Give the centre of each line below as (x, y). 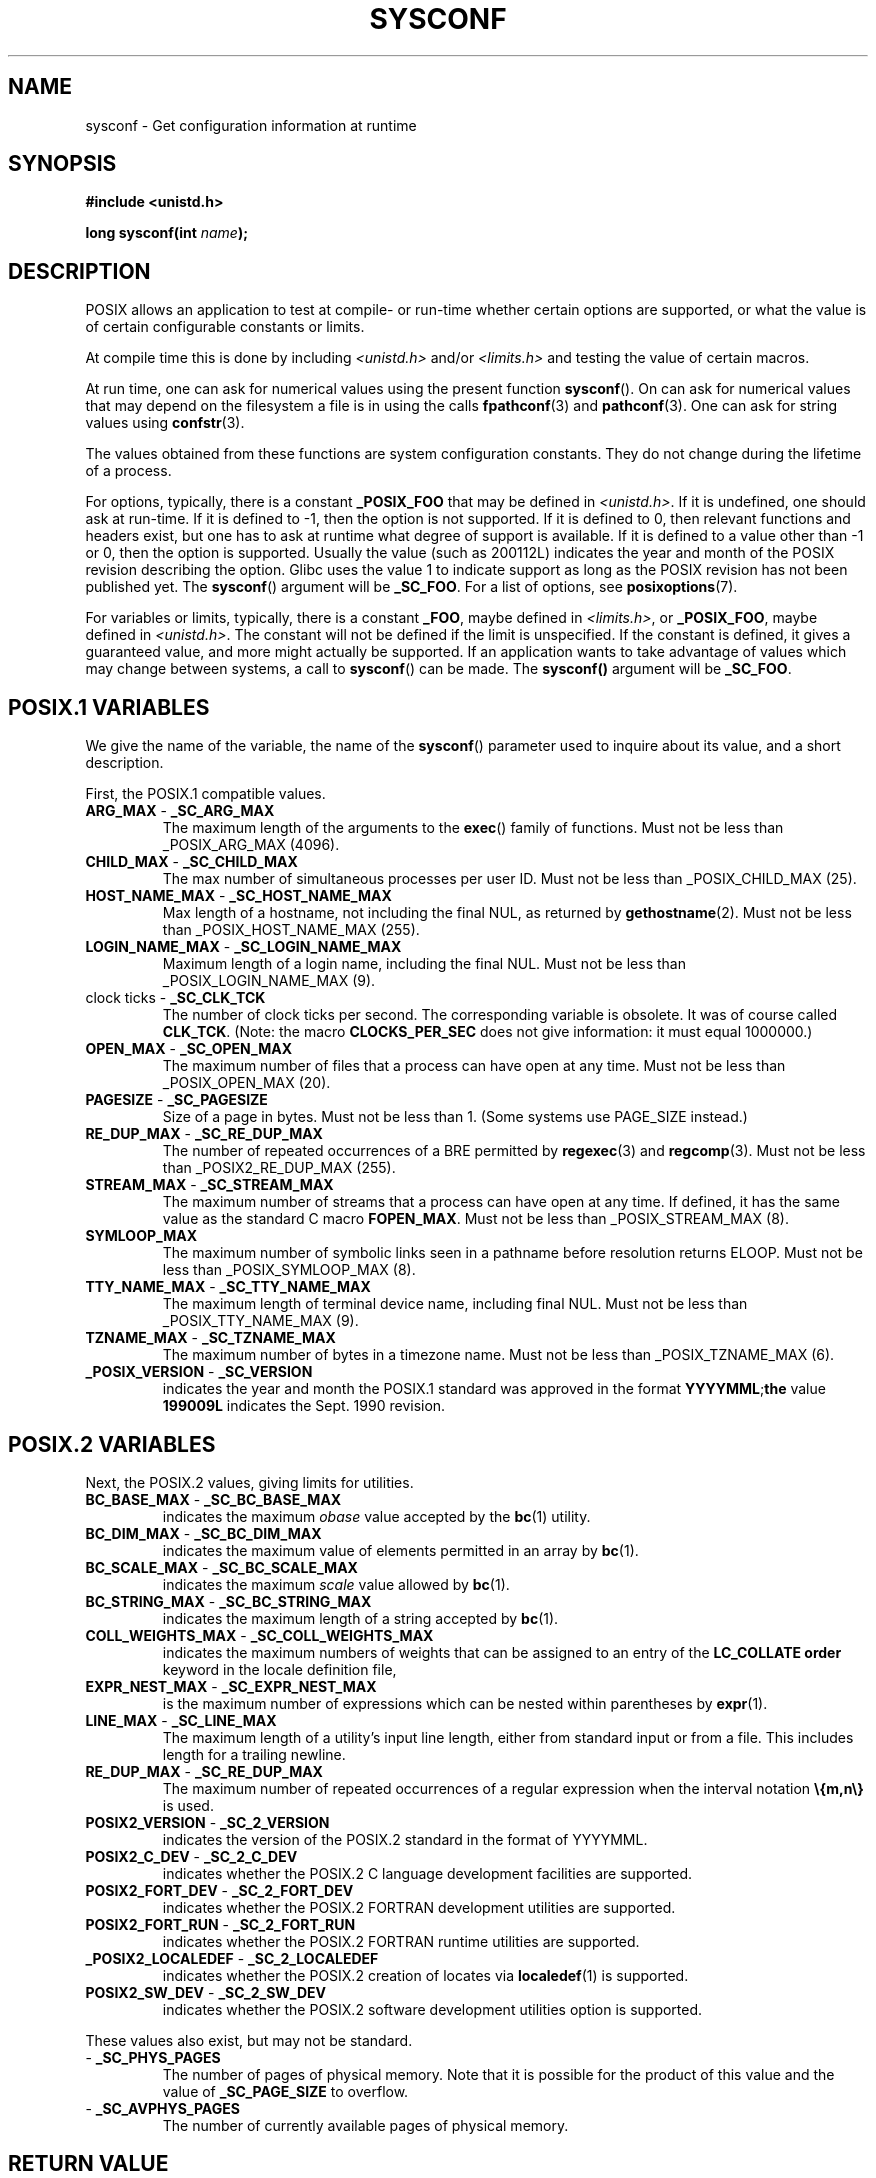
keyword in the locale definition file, (279, 1669)
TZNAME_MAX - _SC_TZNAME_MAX (210, 1338)
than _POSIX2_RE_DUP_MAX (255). (279, 1168)
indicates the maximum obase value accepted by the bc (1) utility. (376, 1516)
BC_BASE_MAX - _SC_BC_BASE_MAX (213, 1499)
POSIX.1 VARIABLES (109, 707)
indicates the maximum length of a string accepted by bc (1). (360, 1618)
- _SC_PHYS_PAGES (153, 2057)
